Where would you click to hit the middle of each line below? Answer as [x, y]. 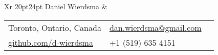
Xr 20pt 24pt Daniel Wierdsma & [56, 6]
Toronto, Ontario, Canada [55, 27]
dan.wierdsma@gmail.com [155, 27]
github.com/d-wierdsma [51, 42]
